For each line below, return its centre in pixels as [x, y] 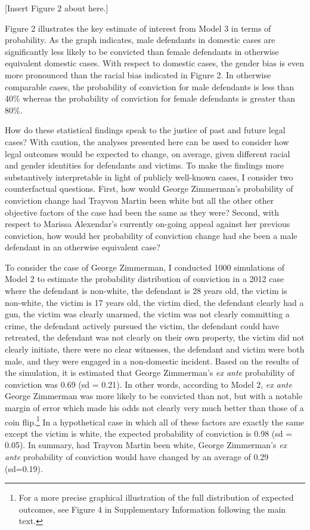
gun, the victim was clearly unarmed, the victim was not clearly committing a [147, 314]
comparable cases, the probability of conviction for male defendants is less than [150, 86]
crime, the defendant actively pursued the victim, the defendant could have [142, 325]
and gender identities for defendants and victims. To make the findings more [144, 165]
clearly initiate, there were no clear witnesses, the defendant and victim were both [155, 349]
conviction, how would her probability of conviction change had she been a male [151, 235]
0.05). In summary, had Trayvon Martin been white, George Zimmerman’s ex [146, 445]
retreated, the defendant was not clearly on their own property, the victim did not [155, 337]
